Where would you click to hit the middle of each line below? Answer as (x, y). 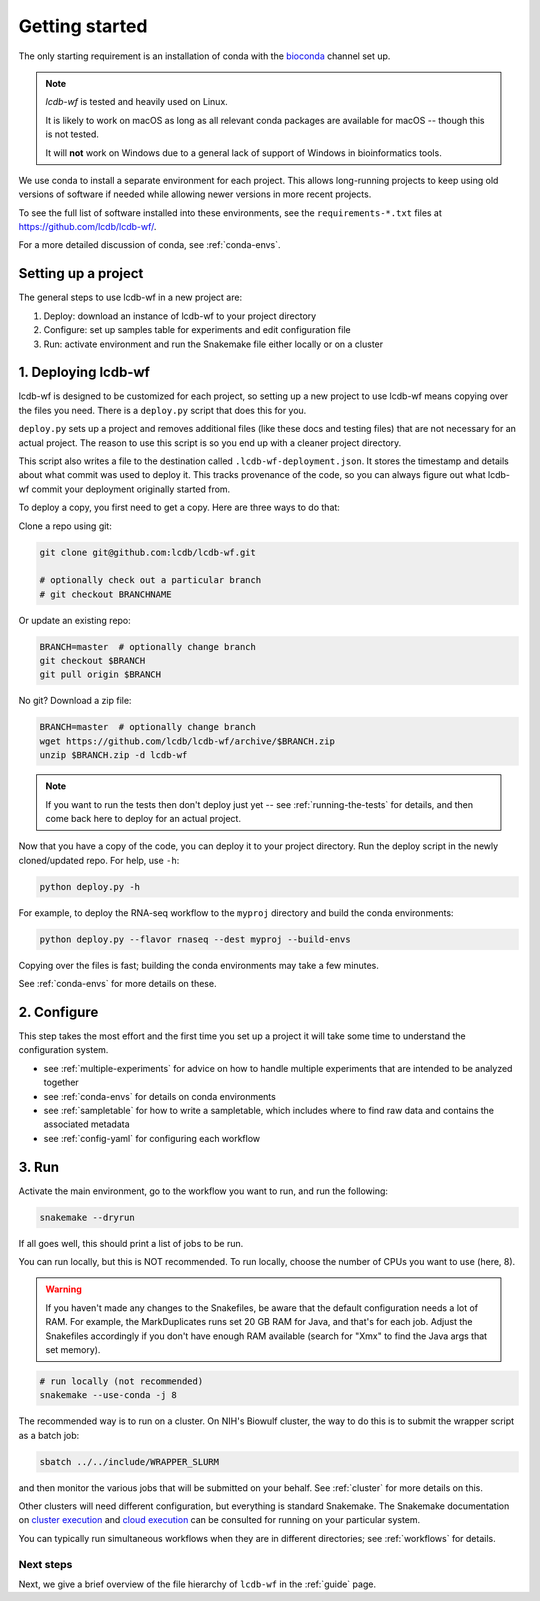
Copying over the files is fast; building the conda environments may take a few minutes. (198, 965)
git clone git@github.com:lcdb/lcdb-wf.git (148, 552)
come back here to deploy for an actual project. (143, 818)
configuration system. (63, 1050)
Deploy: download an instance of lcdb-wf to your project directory (180, 316)
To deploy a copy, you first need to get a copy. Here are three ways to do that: (179, 507)
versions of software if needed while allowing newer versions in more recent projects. (195, 194)
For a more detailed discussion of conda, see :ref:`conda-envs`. (149, 245)
